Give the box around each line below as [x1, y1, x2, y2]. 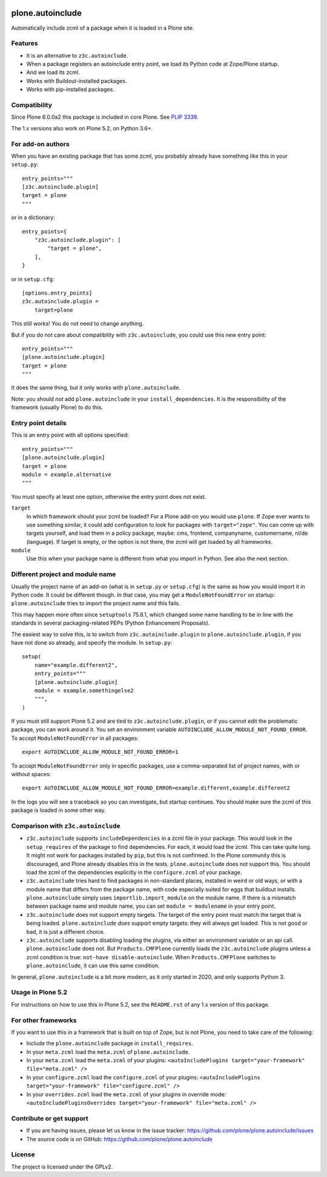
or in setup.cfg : [11, 275, 54, 283]
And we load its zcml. [26, 69, 80, 76]
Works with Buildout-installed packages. [26, 77, 127, 84]
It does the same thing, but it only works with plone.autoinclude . [11, 384, 181, 391]
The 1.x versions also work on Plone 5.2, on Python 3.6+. [11, 124, 153, 132]
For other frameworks [11, 1016, 77, 1024]
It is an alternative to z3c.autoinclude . [26, 52, 128, 59]
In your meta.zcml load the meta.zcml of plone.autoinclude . [26, 1048, 190, 1055]
